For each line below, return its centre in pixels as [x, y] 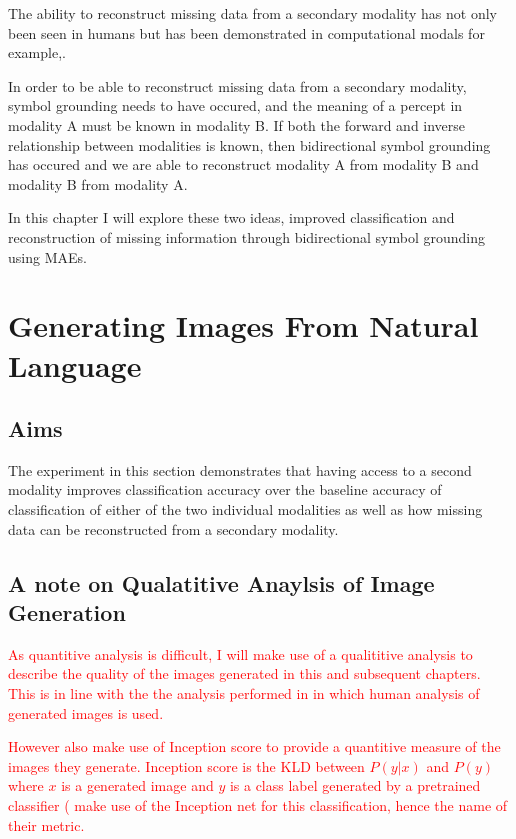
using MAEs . [47, 256]
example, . [37, 52]
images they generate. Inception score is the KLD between [186, 765]
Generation [67, 612]
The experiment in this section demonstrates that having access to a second [240, 469]
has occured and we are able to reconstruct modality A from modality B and [243, 164]
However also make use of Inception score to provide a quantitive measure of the [254, 746]
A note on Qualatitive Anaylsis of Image [221, 582]
